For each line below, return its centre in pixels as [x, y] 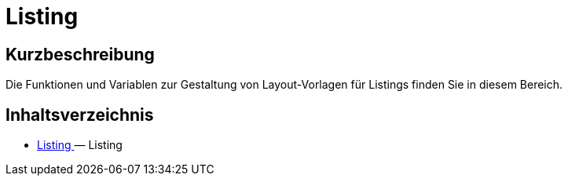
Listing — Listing [80, 145]
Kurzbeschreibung [80, 54]
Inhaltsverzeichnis [80, 115]
